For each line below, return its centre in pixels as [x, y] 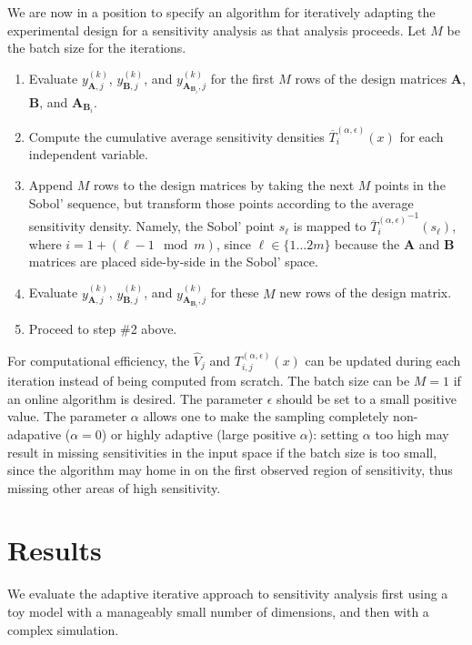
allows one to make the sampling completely [266, 416]
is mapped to [330, 226]
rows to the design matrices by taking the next [224, 184]
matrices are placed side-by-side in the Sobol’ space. [173, 262]
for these [235, 292]
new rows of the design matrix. [366, 292]
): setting [333, 433]
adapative [35, 433]
